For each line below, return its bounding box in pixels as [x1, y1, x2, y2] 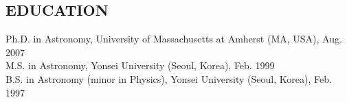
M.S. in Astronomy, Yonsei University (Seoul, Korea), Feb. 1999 [5, 58, 275, 73]
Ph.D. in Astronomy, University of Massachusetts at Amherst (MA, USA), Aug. [5, 31, 342, 46]
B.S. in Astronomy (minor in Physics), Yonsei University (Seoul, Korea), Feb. [5, 71, 332, 86]
